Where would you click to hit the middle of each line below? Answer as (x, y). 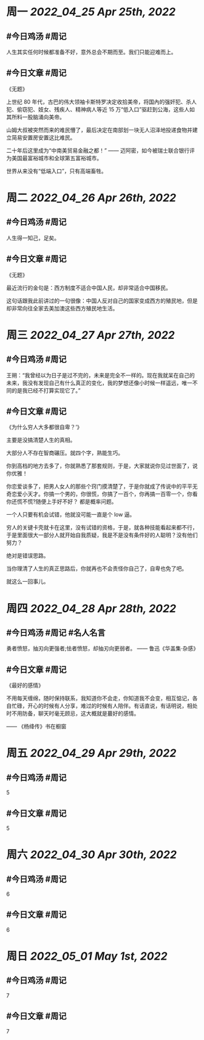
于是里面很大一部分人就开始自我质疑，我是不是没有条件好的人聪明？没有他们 (102, 535)
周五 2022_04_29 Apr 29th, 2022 (91, 753)
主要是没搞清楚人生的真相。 (41, 440)
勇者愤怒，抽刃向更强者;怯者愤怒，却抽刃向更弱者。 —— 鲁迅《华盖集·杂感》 (103, 649)
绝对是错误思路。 (28, 556)
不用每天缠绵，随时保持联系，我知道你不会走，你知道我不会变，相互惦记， (99, 698)
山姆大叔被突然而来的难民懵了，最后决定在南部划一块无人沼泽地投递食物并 (99, 130)
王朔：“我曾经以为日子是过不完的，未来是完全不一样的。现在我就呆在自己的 (101, 375)
